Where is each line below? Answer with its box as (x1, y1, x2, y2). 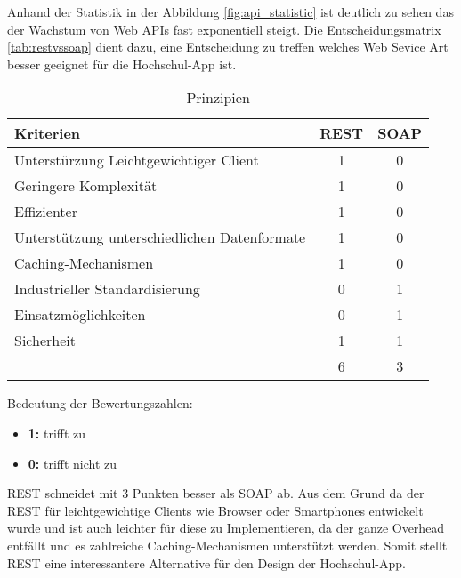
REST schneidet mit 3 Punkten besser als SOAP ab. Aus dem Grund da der (7, 484, 425, 502)
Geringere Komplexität (14, 175, 158, 197)
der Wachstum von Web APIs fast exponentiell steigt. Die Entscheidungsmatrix (7, 20, 441, 38)
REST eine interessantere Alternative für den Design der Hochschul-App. (7, 553, 406, 572)
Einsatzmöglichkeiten (14, 304, 146, 325)
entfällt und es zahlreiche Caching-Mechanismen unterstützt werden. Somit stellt (7, 535, 448, 554)
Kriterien (14, 123, 81, 144)
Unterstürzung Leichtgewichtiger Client (14, 149, 259, 171)
